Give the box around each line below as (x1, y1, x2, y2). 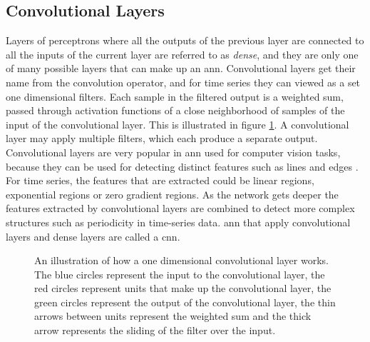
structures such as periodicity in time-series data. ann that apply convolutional (6, 214, 351, 229)
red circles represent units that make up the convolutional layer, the (34, 281, 332, 296)
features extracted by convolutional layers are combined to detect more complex (6, 201, 355, 216)
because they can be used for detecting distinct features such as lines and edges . (6, 159, 359, 173)
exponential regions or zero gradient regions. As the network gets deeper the (6, 186, 339, 201)
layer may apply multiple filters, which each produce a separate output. (6, 131, 318, 146)
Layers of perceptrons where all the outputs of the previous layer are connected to (6, 33, 364, 48)
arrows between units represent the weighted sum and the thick (34, 308, 312, 323)
